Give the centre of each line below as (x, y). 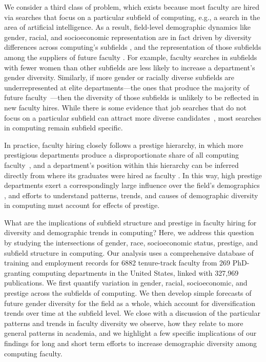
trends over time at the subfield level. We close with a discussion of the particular (132, 313)
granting (17, 272)
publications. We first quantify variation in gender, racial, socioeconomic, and (126, 283)
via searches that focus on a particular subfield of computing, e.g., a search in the (132, 17)
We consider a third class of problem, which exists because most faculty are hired (132, 7)
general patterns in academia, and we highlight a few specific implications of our (130, 333)
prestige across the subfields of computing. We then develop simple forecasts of (128, 293)
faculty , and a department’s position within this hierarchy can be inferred (121, 165)
